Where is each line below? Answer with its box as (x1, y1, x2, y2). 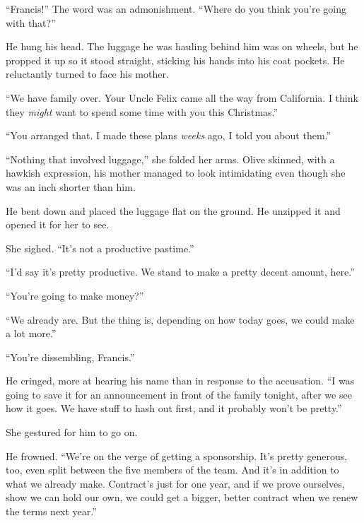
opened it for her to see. (6, 217, 110, 232)
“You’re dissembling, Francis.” (6, 349, 135, 364)
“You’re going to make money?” (6, 288, 144, 302)
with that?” (6, 15, 56, 30)
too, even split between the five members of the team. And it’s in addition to (6, 462, 339, 477)
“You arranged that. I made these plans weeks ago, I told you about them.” (6, 128, 331, 143)
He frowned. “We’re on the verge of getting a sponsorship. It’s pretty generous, (6, 448, 348, 463)
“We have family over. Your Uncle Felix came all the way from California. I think (6, 90, 358, 105)
